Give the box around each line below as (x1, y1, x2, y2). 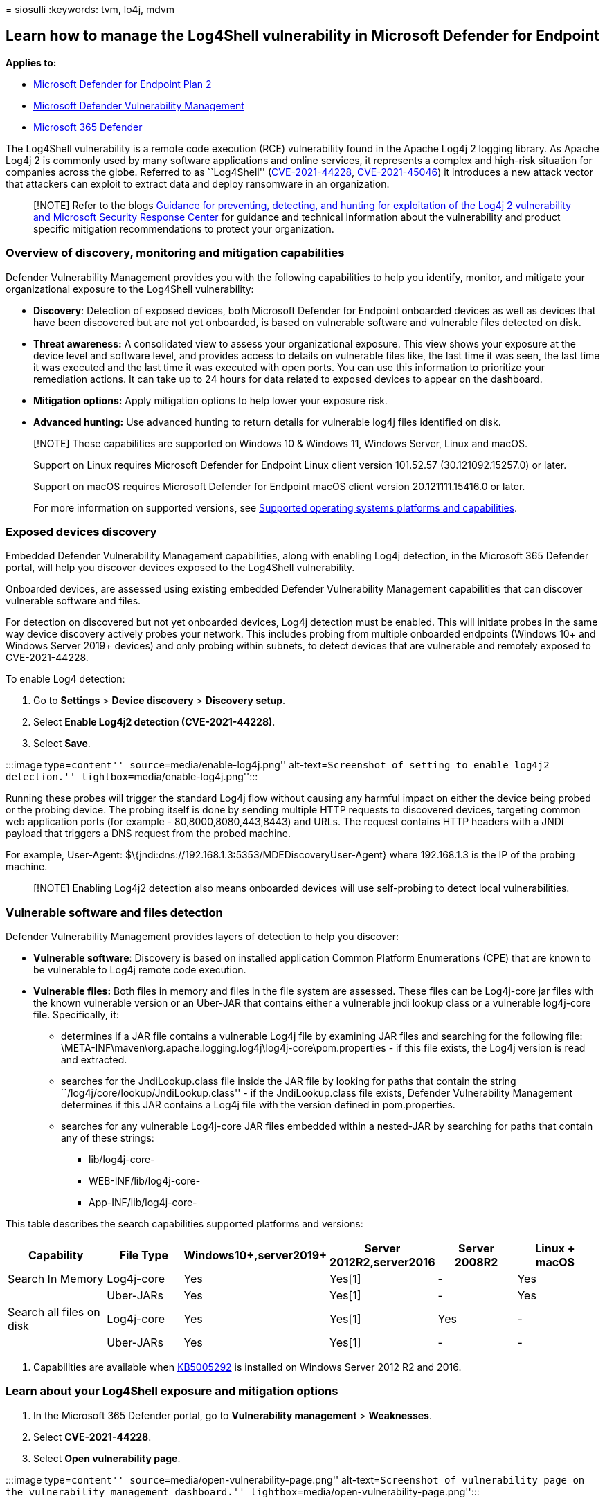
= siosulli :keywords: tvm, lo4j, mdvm (6, 3, 175, 15)
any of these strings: (61, 1132, 154, 1144)
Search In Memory (8, 1272, 104, 1286)
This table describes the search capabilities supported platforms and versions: (6, 1218, 363, 1230)
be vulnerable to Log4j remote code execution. (33, 964, 246, 976)
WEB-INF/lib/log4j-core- (89, 1175, 201, 1187)
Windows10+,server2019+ (183, 1248, 327, 1263)
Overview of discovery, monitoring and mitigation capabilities (6, 246, 345, 260)
